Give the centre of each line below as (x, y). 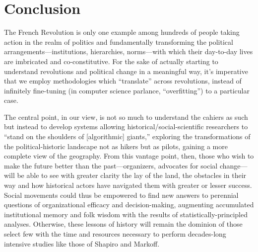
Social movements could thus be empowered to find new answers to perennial (121, 195)
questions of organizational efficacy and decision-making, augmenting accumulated (129, 205)
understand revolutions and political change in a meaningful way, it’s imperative (126, 71)
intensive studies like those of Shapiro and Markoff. (82, 243)
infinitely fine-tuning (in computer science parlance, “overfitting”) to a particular (127, 90)
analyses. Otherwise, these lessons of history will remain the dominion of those (123, 224)
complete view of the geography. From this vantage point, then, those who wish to (129, 156)
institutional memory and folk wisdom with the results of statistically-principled (126, 214)
